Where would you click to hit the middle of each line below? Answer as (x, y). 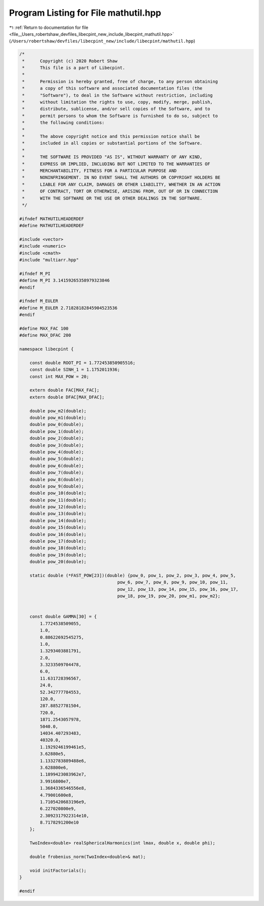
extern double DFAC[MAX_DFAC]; (67, 397)
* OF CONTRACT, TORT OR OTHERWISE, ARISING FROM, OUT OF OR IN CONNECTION (120, 191)
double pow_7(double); (57, 473)
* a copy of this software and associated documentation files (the (112, 88)
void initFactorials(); (58, 870)
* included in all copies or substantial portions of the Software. (112, 143)
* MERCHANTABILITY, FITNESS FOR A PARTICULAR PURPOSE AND (99, 171)
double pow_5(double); (57, 459)
